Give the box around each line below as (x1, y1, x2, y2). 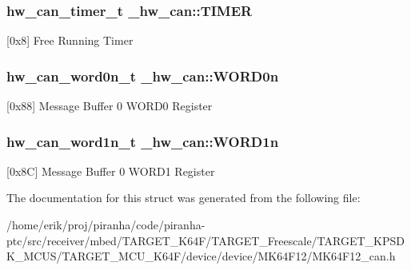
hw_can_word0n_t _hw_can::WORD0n (6, 66, 279, 85)
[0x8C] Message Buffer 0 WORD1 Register (6, 162, 215, 179)
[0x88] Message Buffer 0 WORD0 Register (6, 97, 213, 114)
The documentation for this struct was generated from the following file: (6, 189, 361, 206)
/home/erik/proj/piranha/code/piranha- (6, 216, 205, 233)
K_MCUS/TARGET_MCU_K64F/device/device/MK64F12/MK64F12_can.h (6, 248, 396, 264)
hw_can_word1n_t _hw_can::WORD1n (6, 131, 279, 151)
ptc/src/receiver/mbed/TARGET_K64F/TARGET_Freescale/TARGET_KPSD (6, 232, 405, 248)
